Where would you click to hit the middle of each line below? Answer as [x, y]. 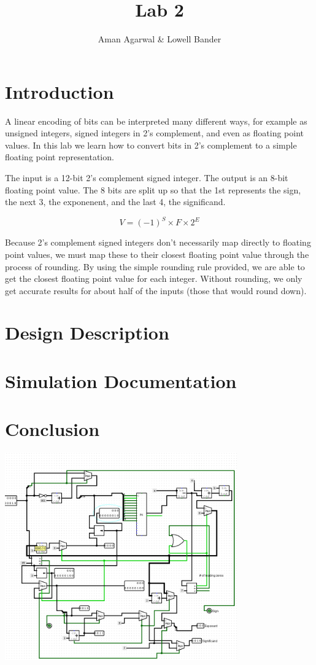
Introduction [60, 91]
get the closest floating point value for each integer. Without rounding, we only [154, 278]
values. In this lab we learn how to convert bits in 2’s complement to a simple [151, 145]
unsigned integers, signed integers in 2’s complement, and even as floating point [155, 133]
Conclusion [52, 429]
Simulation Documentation [121, 380]
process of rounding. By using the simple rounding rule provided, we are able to [155, 266]
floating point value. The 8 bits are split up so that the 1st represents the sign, [153, 189]
